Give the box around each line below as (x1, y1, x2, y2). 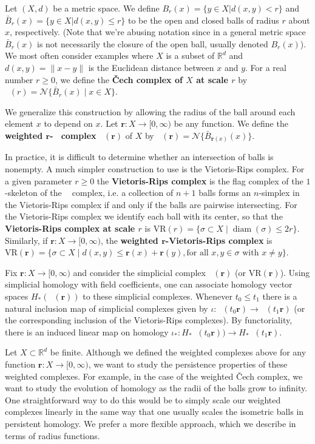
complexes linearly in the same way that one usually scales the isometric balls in (5, 405, 304, 418)
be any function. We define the (174, 117, 288, 130)
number (5, 73, 33, 86)
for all (186, 249, 209, 258)
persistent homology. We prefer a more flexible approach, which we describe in (5, 417, 296, 429)
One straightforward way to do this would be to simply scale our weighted (5, 393, 281, 406)
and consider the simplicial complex (73, 266, 206, 278)
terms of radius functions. (5, 429, 100, 442)
